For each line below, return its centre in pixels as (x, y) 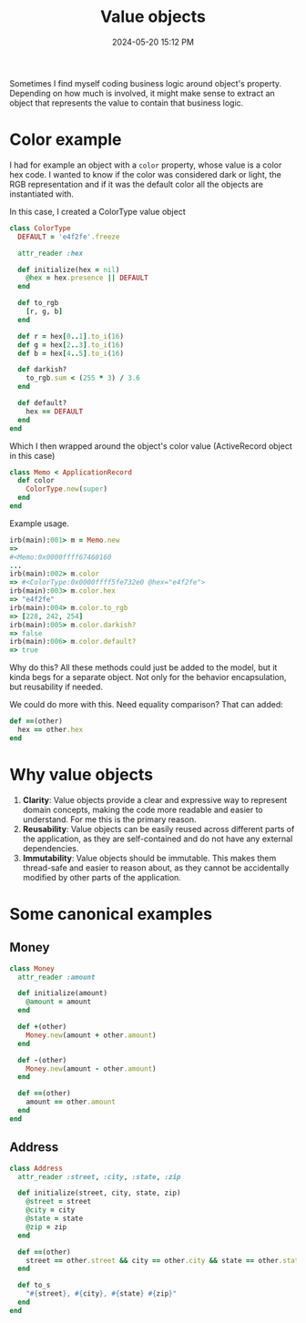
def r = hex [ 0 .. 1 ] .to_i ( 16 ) (71, 336)
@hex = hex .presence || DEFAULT (87, 278)
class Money (32, 968)
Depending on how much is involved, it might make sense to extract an (142, 93)
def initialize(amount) (62, 993)
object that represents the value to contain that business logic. (127, 103)
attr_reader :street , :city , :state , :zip (99, 1176)
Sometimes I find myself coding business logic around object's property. (146, 83)
